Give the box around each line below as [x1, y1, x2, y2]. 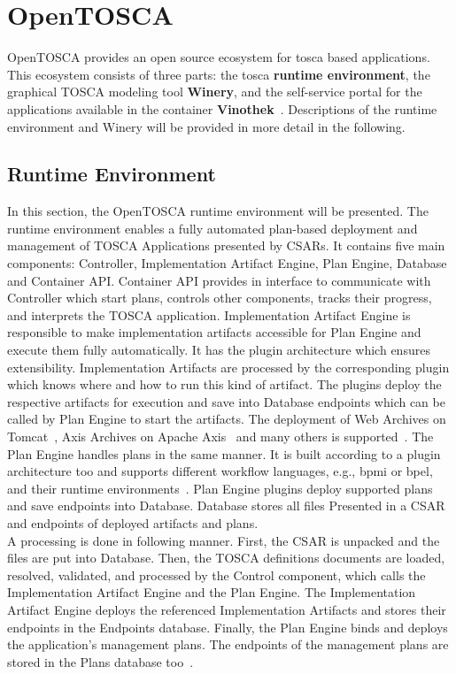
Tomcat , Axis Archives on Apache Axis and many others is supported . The [7, 427, 434, 446]
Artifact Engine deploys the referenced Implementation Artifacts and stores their [7, 600, 446, 618]
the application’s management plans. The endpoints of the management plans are [7, 635, 449, 654]
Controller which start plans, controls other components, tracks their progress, [7, 288, 432, 307]
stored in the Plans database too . [7, 652, 194, 670]
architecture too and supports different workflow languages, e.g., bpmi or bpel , [7, 462, 433, 480]
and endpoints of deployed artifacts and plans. [7, 513, 259, 532]
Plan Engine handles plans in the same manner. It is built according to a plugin [7, 444, 441, 463]
